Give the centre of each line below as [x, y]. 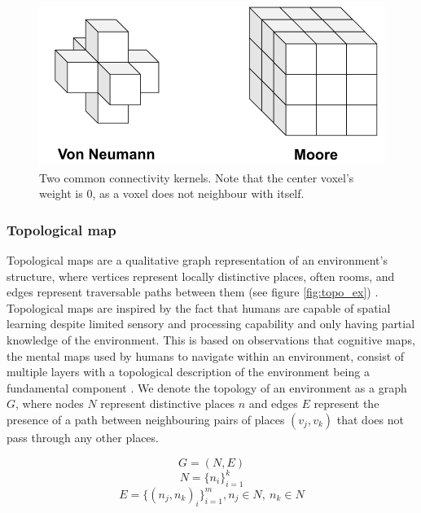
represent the [346, 403]
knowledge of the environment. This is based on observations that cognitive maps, [211, 339]
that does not [370, 419]
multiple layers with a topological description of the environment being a [188, 372]
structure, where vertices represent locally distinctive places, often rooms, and [201, 276]
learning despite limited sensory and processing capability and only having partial [211, 324]
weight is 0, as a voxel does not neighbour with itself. [172, 193]
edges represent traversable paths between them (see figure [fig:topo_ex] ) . [193, 292]
